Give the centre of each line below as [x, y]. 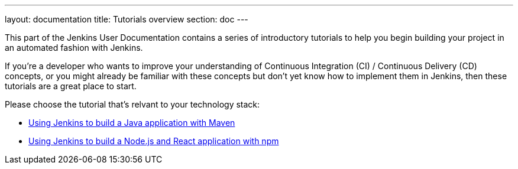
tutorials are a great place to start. [71, 86]
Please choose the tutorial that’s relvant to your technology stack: [132, 104]
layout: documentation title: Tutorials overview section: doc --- [127, 19]
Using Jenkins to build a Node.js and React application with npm [154, 141]
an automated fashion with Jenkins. [74, 48]
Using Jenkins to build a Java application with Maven [132, 123]
